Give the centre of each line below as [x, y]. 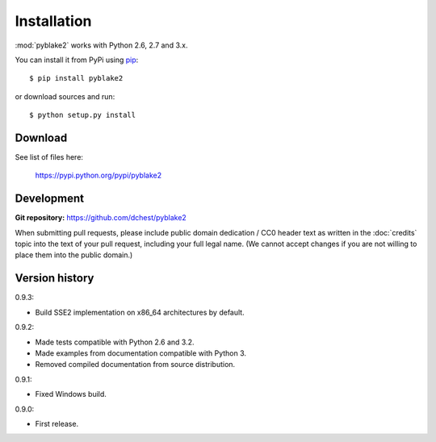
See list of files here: [49, 157]
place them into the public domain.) [74, 255]
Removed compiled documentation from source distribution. [135, 365]
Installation [53, 21]
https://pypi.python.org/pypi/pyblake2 [98, 175]
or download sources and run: [65, 96]
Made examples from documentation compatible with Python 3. [140, 353]
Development [50, 199]
